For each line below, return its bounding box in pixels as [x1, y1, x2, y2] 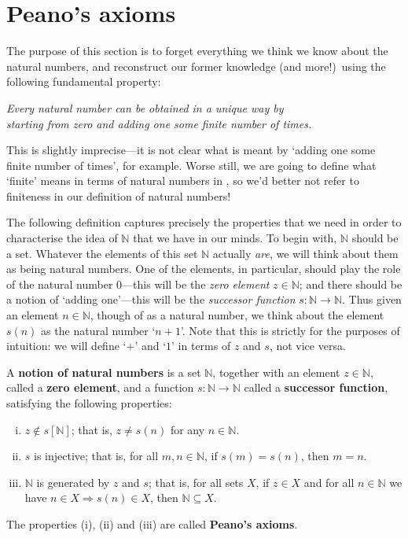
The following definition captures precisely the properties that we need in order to [6, 214, 402, 230]
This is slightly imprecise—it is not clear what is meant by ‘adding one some [6, 142, 376, 158]
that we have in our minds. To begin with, [133, 230, 337, 246]
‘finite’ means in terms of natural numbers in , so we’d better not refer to [6, 172, 359, 189]
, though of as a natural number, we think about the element [90, 307, 384, 323]
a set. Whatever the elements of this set [6, 245, 198, 261]
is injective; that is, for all [34, 448, 159, 464]
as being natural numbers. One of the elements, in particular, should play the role [6, 260, 401, 277]
